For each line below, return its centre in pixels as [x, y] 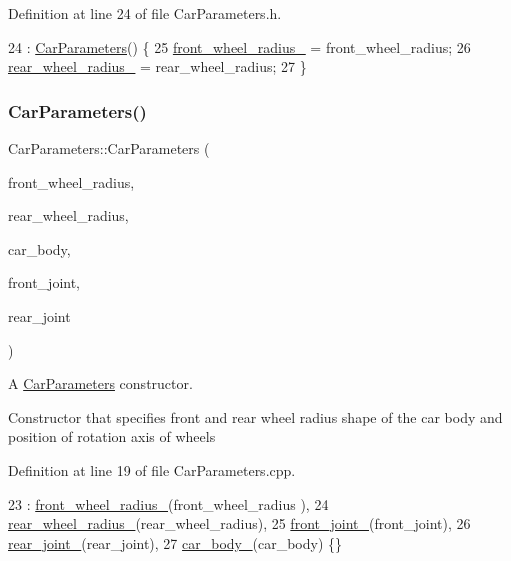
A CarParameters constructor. [100, 383]
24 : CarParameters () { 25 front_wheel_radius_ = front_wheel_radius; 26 [239, 46]
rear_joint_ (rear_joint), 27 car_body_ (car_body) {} [175, 542]
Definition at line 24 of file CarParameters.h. [145, 13]
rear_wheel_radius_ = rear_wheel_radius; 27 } [157, 66]
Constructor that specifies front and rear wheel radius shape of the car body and [255, 416]
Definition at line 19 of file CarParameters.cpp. [152, 469]
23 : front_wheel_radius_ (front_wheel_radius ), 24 [168, 503]
